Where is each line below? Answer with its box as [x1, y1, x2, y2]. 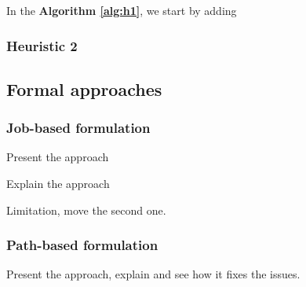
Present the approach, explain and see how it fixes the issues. [6, 266, 301, 282]
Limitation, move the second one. [6, 201, 166, 218]
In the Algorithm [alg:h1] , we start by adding [6, 2, 237, 18]
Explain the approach [6, 175, 110, 192]
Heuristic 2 [6, 35, 78, 55]
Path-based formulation [6, 235, 158, 255]
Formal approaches [6, 76, 162, 101]
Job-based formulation [6, 118, 151, 138]
